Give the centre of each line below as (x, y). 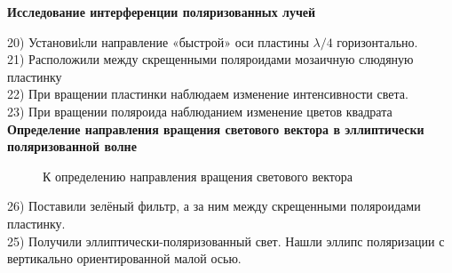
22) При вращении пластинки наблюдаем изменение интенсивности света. (208, 94)
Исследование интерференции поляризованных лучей (162, 12)
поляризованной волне (72, 146)
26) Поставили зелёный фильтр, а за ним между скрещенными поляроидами (214, 206)
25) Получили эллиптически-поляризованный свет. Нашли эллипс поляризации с (226, 241)
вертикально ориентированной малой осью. (124, 258)
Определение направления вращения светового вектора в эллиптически (216, 128)
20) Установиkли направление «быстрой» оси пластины (158, 41)
